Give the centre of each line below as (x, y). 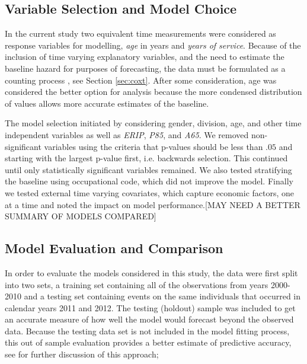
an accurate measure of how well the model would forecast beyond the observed (149, 319)
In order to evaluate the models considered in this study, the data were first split (151, 272)
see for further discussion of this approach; (82, 354)
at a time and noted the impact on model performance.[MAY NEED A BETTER (153, 204)
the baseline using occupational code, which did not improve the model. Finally (149, 181)
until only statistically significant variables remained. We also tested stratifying (148, 169)
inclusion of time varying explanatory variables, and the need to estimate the (145, 57)
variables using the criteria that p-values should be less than (153, 146)
